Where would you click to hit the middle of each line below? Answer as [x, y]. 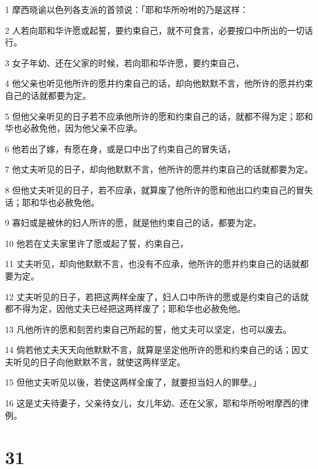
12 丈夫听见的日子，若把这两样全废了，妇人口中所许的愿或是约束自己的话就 [157, 296]
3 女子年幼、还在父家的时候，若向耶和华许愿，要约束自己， [125, 62]
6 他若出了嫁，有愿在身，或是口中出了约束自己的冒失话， [120, 148]
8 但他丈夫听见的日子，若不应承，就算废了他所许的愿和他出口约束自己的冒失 [159, 189]
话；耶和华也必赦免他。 [52, 202]
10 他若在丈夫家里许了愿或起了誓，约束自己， [97, 243]
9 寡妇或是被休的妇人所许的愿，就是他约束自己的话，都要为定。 [133, 223]
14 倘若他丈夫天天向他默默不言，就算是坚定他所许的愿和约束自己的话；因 [153, 350]
